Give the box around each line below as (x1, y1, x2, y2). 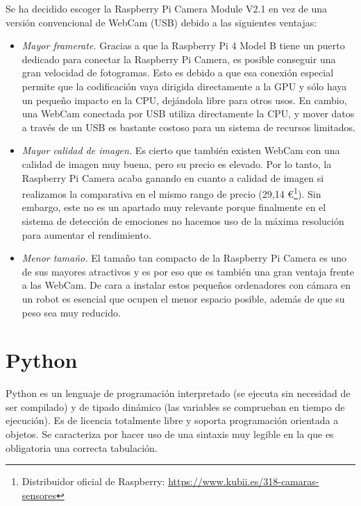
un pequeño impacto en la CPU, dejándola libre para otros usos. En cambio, (22, 92, 347, 107)
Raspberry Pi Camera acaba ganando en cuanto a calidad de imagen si (22, 170, 324, 185)
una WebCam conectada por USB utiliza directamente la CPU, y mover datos (22, 106, 355, 121)
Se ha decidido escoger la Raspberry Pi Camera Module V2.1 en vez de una (6, 1, 328, 15)
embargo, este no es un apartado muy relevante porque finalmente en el (22, 200, 326, 214)
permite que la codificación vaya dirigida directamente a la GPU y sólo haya (22, 78, 347, 93)
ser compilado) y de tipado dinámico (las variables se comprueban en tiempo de (6, 399, 345, 414)
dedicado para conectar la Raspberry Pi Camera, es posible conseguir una (22, 51, 336, 66)
